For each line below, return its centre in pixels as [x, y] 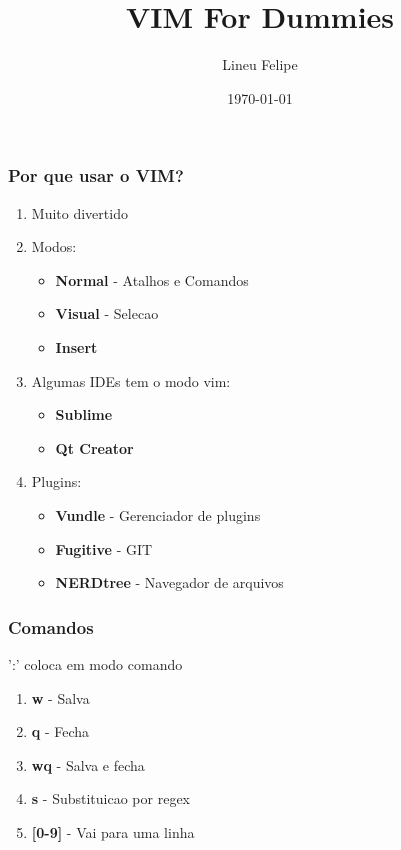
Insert [76, 346]
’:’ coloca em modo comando [95, 663]
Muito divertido [79, 212]
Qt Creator [94, 447]
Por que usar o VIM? [96, 175]
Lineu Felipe [260, 64]
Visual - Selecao [107, 313]
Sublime [84, 414]
